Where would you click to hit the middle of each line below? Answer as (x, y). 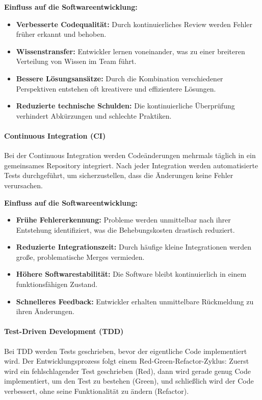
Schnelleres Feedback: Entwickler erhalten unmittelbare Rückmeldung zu (135, 301)
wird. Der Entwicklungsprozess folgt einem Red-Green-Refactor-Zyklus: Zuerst (127, 361)
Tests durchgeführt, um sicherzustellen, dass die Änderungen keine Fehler (119, 175)
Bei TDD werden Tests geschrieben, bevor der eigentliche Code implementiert (126, 351)
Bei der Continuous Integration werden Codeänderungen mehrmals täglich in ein (130, 155)
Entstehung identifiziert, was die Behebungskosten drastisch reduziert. (125, 229)
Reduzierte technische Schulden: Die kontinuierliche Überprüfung (125, 106)
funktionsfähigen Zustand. (57, 284)
